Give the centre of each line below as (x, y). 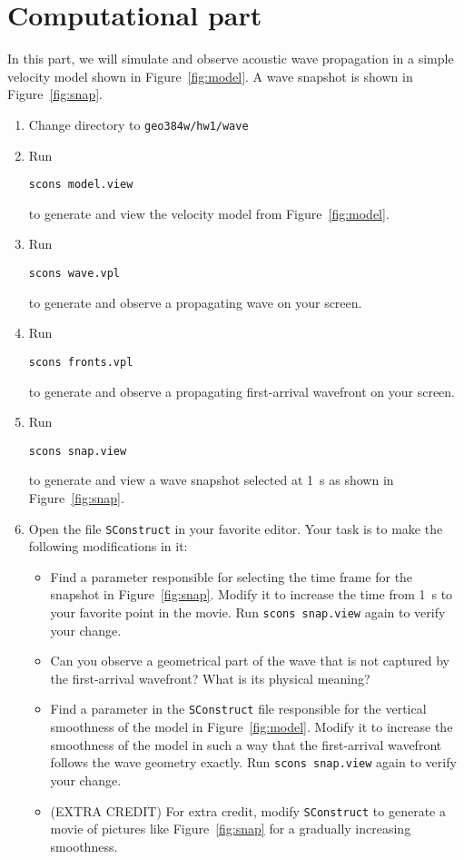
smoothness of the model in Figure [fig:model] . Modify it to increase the (252, 727)
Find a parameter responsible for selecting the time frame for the (232, 576)
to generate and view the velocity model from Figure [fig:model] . (209, 213)
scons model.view (81, 185)
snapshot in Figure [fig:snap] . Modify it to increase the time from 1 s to (252, 594)
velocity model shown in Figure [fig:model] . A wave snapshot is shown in (210, 76)
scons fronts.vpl (81, 362)
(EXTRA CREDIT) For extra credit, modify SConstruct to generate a (248, 810)
